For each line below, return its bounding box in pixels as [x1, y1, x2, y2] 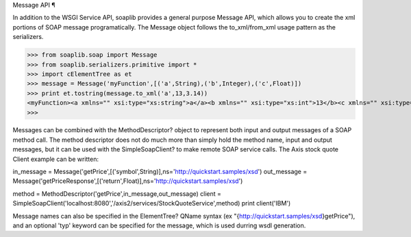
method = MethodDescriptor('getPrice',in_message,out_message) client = [12, 189, 222, 198]
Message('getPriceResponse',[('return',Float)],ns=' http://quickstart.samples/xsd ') [12, 177, 243, 185]
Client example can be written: [12, 155, 99, 163]
